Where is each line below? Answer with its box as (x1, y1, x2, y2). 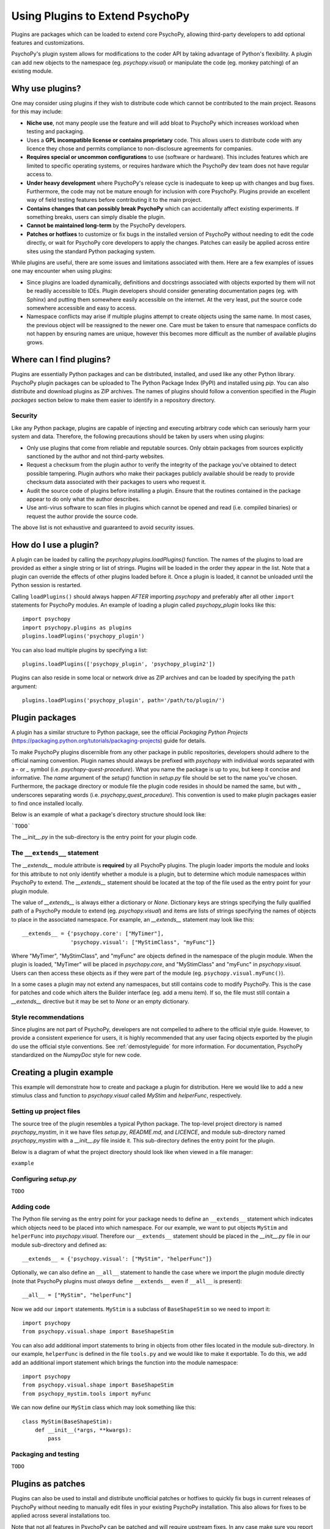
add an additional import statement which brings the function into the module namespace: (11, 1358, 238, 1366)
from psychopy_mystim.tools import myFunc (22, 1390, 152, 1397)
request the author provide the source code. (26, 513, 138, 520)
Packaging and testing (11, 1450, 79, 1459)
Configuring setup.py (11, 1174, 77, 1183)
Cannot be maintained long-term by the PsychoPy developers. (26, 222, 186, 229)
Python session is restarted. (11, 582, 82, 589)
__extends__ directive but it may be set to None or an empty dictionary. (11, 998, 189, 1005)
